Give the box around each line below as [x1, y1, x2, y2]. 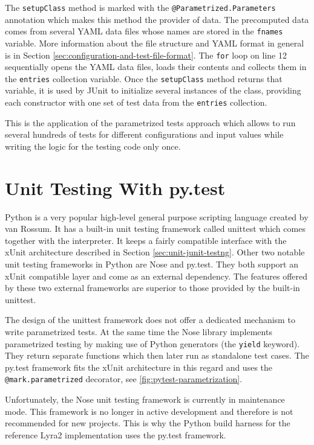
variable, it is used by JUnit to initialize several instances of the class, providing [5, 84, 301, 97]
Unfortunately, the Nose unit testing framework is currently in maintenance [5, 393, 285, 405]
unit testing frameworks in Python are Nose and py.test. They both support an [5, 257, 298, 270]
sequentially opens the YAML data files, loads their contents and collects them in [5, 60, 307, 73]
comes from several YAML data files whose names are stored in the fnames [5, 25, 283, 37]
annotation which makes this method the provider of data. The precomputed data [5, 13, 309, 25]
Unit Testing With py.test [5, 175, 226, 200]
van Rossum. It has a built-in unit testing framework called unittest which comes [5, 222, 306, 235]
